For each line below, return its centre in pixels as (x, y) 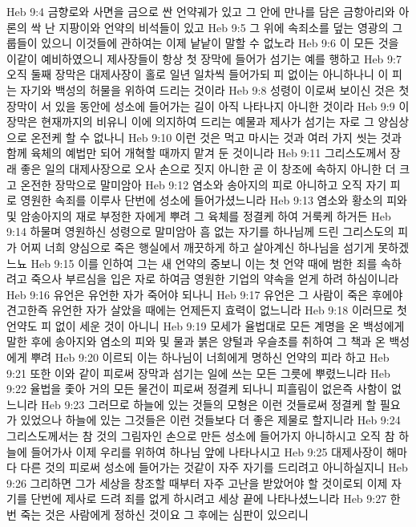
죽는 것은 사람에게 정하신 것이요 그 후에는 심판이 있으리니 (164, 514)
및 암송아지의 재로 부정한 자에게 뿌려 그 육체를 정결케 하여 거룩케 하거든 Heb (199, 215)
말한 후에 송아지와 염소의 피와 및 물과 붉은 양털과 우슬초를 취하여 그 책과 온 (196, 341)
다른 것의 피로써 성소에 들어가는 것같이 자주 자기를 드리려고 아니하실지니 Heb (214, 467)
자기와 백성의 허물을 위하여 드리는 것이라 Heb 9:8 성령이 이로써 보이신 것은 (208, 89)
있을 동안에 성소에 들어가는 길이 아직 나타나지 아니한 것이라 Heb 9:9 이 (232, 105)
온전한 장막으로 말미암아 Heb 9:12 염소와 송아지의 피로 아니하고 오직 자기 (204, 184)
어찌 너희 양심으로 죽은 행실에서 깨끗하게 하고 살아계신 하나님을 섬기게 (197, 247)
